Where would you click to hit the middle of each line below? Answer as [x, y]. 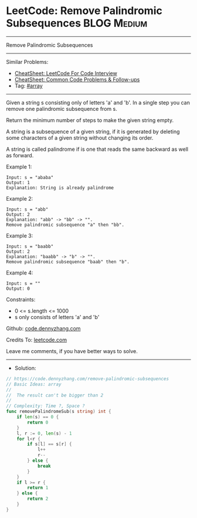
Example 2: [20, 198]
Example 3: [20, 235]
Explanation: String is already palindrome [60, 188]
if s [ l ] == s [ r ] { [50, 444]
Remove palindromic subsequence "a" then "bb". [65, 225]
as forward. [20, 155]
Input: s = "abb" [27, 209]
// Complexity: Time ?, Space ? [45, 406]
